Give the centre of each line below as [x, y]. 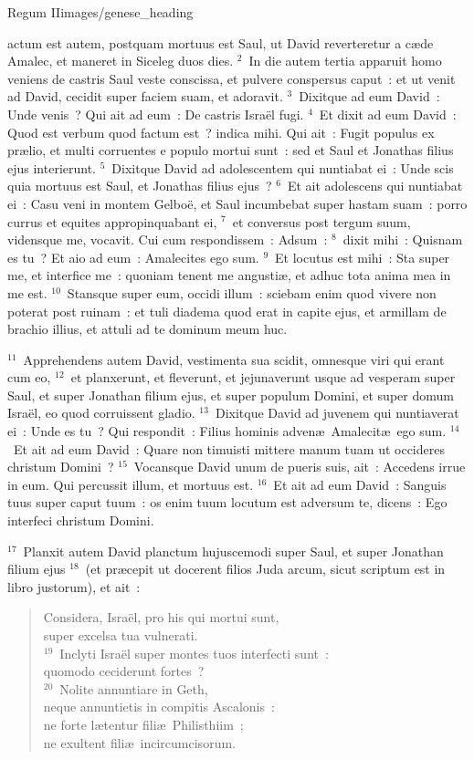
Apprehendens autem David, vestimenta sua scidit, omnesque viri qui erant [234, 359]
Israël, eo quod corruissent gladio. [101, 413]
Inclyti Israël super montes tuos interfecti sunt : [194, 653]
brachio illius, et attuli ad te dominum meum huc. [147, 329]
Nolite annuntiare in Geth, [134, 688]
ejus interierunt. [52, 167]
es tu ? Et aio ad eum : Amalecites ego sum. [133, 257]
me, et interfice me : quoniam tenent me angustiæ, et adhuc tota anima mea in [229, 275]
